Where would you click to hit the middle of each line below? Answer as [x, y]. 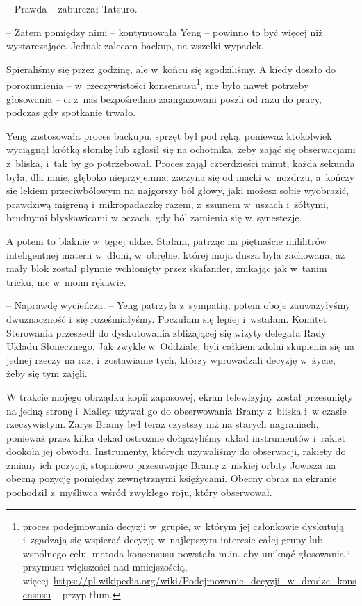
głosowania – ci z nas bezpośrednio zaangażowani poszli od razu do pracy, [164, 98]
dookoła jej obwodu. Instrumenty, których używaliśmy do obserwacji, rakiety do [176, 451]
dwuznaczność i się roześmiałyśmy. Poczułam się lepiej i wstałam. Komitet [167, 318]
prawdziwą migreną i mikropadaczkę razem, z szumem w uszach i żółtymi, [167, 204]
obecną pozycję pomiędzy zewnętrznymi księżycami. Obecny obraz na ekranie [172, 478]
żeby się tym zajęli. [47, 373]
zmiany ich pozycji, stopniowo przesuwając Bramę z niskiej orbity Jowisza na [171, 464]
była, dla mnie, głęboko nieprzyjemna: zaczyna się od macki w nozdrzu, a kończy [181, 176]
